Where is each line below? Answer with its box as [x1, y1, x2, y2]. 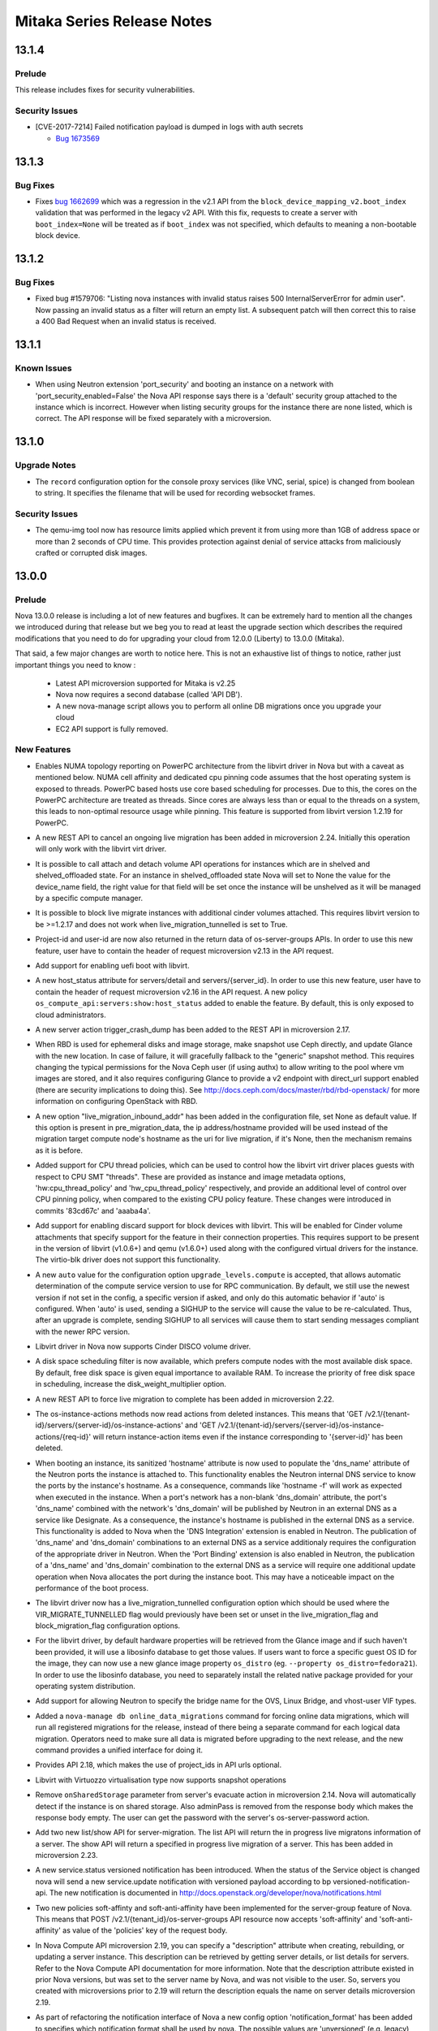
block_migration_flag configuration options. [35, 1621, 181, 1630]
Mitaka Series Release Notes [15, 12, 213, 30]
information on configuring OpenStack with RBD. [35, 1097, 198, 1106]
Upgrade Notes [15, 460, 76, 471]
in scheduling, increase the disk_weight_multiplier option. [35, 1379, 227, 1389]
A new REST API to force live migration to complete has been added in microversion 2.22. [35, 1394, 335, 1404]
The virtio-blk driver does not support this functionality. [35, 1255, 221, 1265]
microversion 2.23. [35, 1851, 98, 1860]
